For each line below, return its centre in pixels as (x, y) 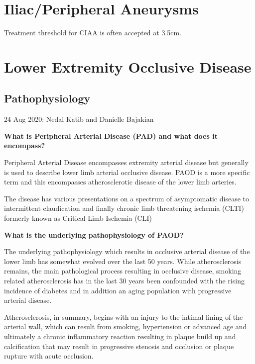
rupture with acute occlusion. (49, 356)
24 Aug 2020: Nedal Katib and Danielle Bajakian (79, 119)
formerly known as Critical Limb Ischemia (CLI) (78, 218)
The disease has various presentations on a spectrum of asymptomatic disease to (127, 198)
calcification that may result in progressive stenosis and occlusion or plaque (119, 346)
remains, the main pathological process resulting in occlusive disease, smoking (123, 271)
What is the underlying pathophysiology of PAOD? (94, 234)
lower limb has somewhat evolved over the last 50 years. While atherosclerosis (123, 261)
